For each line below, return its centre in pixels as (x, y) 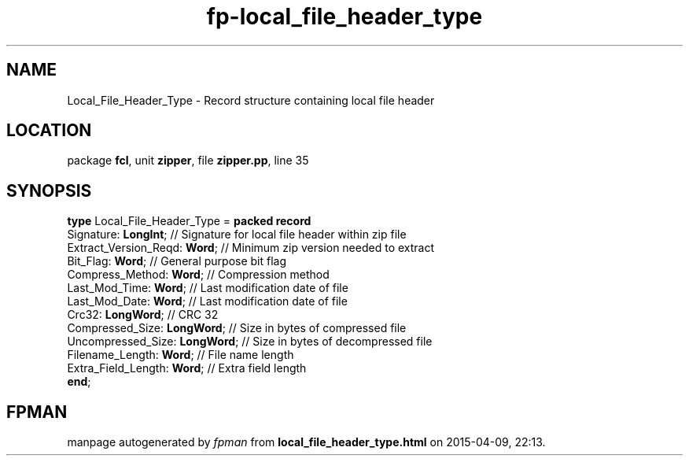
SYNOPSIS (49, 190)
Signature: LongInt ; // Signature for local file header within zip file (237, 235)
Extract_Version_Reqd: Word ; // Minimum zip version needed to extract (251, 248)
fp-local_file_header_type (344, 17)
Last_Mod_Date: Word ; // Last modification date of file (207, 301)
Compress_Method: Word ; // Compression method (198, 275)
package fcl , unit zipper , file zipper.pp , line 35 (188, 161)
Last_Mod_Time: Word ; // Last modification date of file (208, 288)
